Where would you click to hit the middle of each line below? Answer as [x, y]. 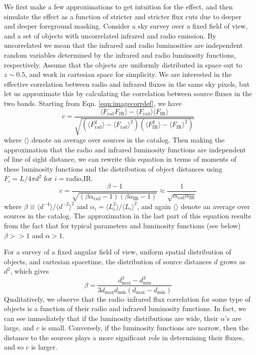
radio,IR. [79, 178]
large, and [19, 328]
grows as [233, 261]
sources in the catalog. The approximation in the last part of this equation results [128, 216]
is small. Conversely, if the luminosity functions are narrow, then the [145, 328]
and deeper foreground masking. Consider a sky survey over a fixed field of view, [126, 26]
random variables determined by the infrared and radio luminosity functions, [120, 54]
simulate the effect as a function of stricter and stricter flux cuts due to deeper [123, 16]
